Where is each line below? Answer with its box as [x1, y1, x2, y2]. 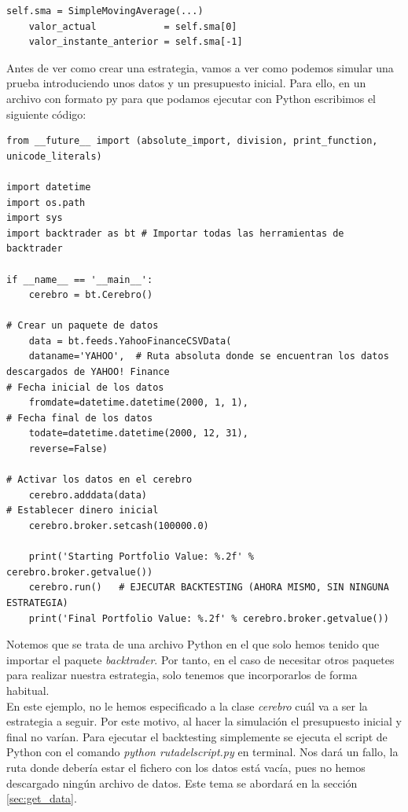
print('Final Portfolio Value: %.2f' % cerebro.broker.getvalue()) [28, 612, 389, 624]
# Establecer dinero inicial [6, 505, 159, 516]
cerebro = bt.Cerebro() [28, 289, 153, 301]
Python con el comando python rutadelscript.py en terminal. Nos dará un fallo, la [6, 744, 399, 760]
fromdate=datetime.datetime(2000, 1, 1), [28, 397, 248, 409]
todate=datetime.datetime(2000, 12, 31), [28, 428, 248, 439]
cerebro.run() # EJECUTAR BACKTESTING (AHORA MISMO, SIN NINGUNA [28, 582, 389, 593]
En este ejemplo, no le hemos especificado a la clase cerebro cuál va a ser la [6, 697, 368, 714]
